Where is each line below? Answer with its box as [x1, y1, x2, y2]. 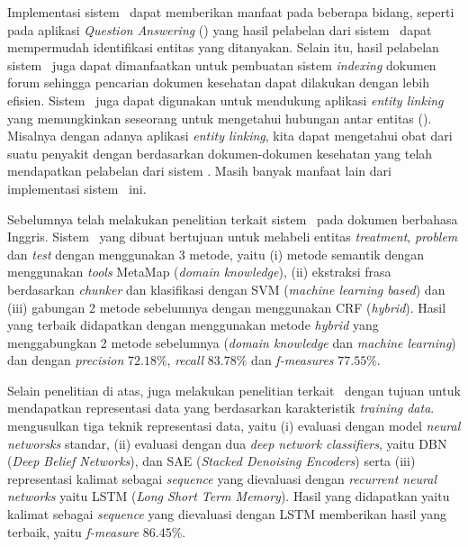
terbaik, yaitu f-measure [7, 522, 139, 541]
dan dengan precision [7, 351, 124, 369]
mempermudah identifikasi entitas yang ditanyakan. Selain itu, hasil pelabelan [7, 38, 439, 57]
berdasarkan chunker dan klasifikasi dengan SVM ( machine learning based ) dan [7, 279, 445, 298]
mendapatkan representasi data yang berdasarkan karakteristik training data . [7, 398, 435, 417]
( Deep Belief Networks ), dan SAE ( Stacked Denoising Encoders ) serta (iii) [7, 451, 416, 470]
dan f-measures [251, 351, 334, 369]
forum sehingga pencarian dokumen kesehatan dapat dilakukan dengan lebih [7, 73, 429, 92]
